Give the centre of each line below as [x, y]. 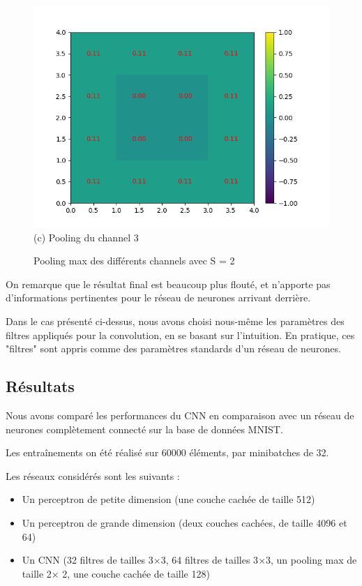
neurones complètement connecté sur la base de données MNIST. [144, 429]
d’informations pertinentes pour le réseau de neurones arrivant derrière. [158, 298]
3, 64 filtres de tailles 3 [210, 560]
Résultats [40, 386]
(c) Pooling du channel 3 [86, 237]
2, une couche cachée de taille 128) [136, 573]
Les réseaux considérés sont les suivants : [93, 475]
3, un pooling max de [311, 560]
